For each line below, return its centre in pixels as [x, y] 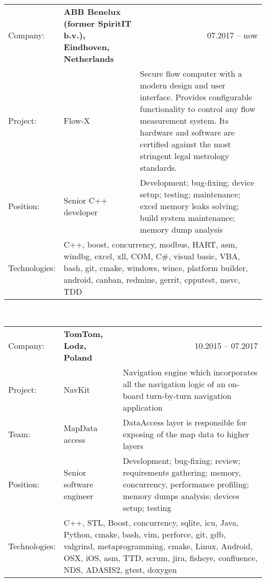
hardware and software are [187, 132]
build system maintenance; [187, 218]
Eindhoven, [87, 47]
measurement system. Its [184, 120]
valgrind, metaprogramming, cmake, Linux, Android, [158, 546]
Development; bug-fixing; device [197, 182]
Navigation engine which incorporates [190, 372]
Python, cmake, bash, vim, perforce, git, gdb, [145, 534]
